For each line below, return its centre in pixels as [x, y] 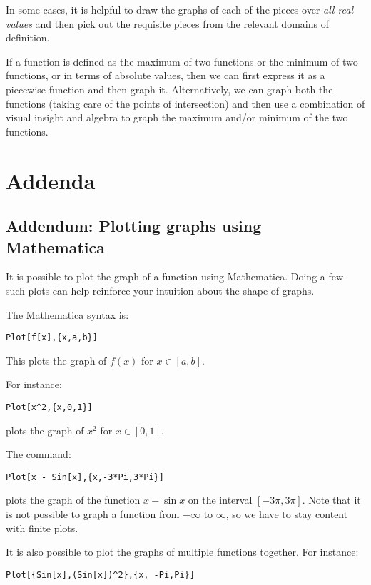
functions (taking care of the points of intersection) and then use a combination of [185, 103]
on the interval [220, 500]
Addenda [51, 180]
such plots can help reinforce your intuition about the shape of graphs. [160, 290]
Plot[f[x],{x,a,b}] [52, 338]
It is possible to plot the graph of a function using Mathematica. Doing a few [175, 276]
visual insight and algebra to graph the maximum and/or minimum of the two [177, 117]
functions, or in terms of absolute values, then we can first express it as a [166, 75]
